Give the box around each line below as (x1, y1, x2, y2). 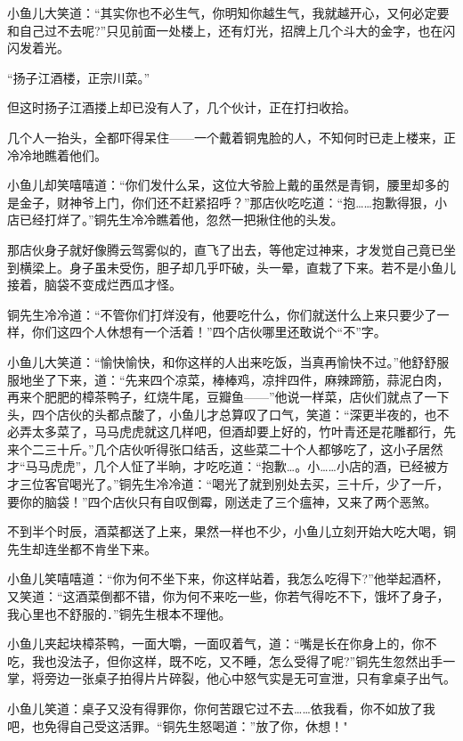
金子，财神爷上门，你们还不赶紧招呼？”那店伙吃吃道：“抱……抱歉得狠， (19, 192, 435, 211)
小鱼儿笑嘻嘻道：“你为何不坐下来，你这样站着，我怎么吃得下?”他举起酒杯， (7, 569, 449, 588)
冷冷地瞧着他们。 (7, 145, 107, 164)
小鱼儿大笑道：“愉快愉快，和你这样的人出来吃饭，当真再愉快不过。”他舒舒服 (7, 352, 450, 370)
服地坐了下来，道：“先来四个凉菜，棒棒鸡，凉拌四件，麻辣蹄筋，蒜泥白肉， (7, 370, 450, 388)
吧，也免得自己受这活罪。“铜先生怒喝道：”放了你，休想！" (7, 716, 348, 735)
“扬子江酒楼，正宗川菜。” (7, 68, 150, 86)
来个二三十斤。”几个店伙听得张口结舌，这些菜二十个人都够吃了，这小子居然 (7, 439, 443, 458)
